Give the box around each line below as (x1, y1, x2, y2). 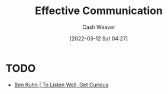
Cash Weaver (82, 23, 115, 31)
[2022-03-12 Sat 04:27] (69, 35, 128, 42)
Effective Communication (34, 4, 163, 18)
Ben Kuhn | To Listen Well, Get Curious (14, 81, 109, 88)
